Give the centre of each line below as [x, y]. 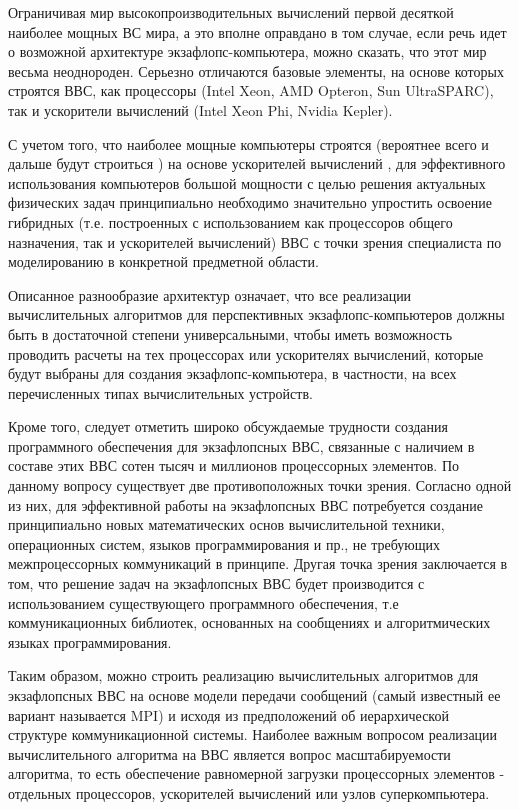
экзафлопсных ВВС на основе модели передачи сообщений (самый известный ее [254, 695]
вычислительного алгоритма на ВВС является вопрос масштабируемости [229, 753]
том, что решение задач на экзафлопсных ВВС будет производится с [216, 583]
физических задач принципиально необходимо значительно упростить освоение [250, 202]
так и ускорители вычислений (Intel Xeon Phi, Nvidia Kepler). [200, 109]
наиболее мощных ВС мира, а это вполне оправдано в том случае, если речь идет [257, 31]
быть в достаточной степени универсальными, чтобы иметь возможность [230, 333]
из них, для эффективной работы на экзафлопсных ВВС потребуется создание [245, 504]
